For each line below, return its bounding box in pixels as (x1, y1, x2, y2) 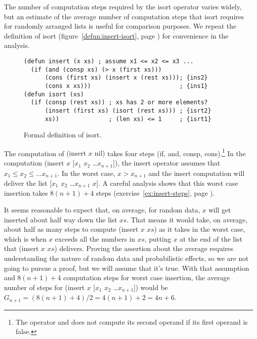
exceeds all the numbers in (55, 233, 135, 244)
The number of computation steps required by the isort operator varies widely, (4, 1, 242, 11)
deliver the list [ (4, 177, 52, 188)
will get (208, 205, 231, 215)
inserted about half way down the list (4, 214, 117, 224)
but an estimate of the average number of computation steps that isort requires (4, 11, 244, 21)
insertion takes (4, 188, 48, 198)
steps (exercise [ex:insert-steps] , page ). (96, 188, 215, 198)
